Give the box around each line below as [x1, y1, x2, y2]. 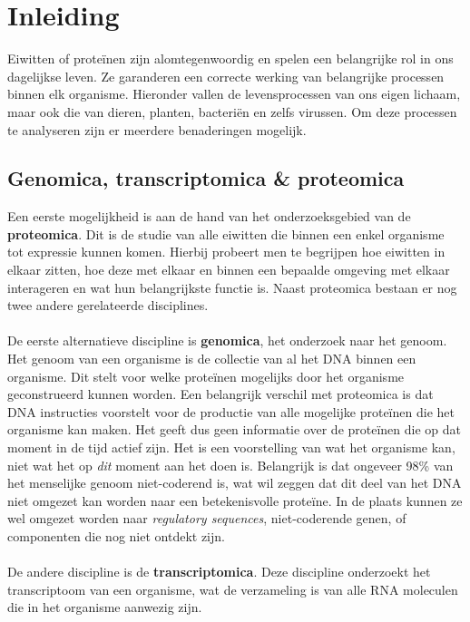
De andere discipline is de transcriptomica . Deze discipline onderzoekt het [7, 562, 431, 581]
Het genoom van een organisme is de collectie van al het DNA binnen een [7, 349, 416, 368]
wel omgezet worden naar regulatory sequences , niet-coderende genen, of [7, 509, 406, 528]
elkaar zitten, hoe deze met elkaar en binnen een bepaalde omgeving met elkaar [7, 260, 450, 279]
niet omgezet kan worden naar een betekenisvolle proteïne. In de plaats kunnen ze [7, 491, 463, 510]
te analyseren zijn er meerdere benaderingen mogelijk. [7, 120, 307, 139]
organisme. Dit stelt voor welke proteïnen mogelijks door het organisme [7, 366, 405, 385]
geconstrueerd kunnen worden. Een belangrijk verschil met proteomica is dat [7, 384, 434, 403]
